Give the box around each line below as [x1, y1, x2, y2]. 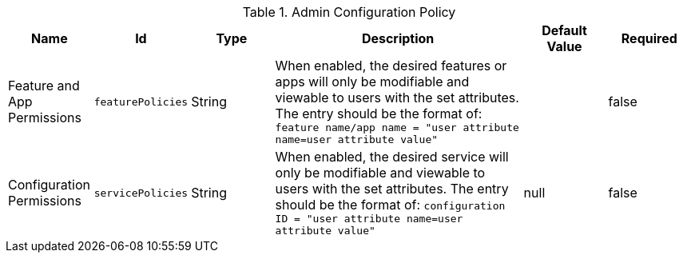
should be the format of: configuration [275, 197, 506, 213]
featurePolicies [93, 95, 189, 108]
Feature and [8, 78, 80, 94]
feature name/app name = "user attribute [275, 122, 519, 133]
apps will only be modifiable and [275, 74, 470, 90]
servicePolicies [93, 186, 189, 199]
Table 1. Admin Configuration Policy [242, 4, 456, 20]
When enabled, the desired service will [275, 149, 509, 165]
